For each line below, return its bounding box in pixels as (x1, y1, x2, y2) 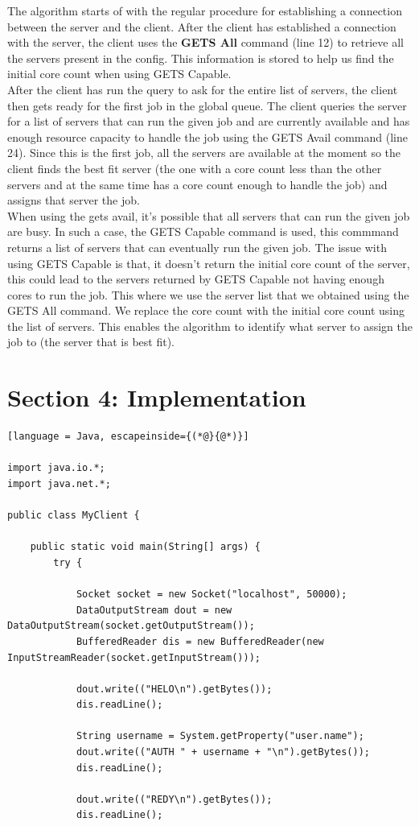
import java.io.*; (7, 462, 105, 474)
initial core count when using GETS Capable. (7, 65, 232, 82)
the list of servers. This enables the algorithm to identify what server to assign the (7, 317, 413, 334)
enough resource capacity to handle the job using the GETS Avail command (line (7, 128, 408, 145)
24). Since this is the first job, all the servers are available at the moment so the (7, 144, 401, 161)
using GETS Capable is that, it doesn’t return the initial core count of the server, (7, 254, 410, 271)
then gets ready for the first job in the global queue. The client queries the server (7, 97, 407, 114)
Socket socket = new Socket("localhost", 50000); (76, 589, 347, 601)
